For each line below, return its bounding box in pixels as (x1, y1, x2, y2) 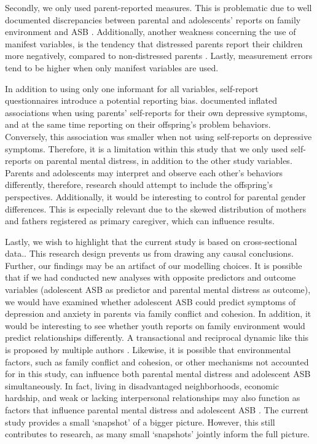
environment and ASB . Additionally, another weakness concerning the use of (5, 25, 296, 38)
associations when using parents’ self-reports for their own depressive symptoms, (5, 106, 308, 119)
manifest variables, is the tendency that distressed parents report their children (5, 37, 303, 50)
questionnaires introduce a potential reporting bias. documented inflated (5, 94, 278, 107)
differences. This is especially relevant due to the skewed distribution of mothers (5, 202, 307, 215)
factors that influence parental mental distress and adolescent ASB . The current (5, 403, 309, 416)
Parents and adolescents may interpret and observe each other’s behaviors (5, 166, 283, 179)
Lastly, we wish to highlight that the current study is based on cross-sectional (5, 235, 297, 247)
